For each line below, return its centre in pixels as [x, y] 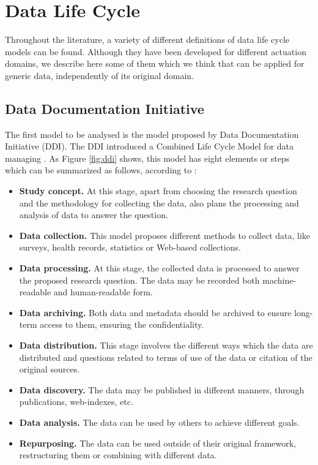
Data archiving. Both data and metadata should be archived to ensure [155, 312]
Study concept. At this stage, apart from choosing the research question [158, 191]
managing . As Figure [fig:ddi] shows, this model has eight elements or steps [147, 158]
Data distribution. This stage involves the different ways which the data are [166, 345]
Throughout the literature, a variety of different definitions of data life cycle [147, 40]
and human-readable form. [103, 292]
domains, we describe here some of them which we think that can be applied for [155, 63]
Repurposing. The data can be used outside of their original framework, [157, 443]
